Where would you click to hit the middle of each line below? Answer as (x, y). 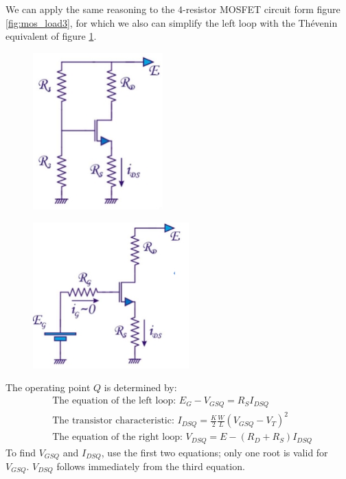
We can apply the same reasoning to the (90, 9)
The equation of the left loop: (114, 401)
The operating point (48, 387)
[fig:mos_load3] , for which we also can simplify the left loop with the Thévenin (172, 22)
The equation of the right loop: (117, 437)
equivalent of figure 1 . (51, 36)
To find (21, 452)
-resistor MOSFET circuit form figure (262, 9)
